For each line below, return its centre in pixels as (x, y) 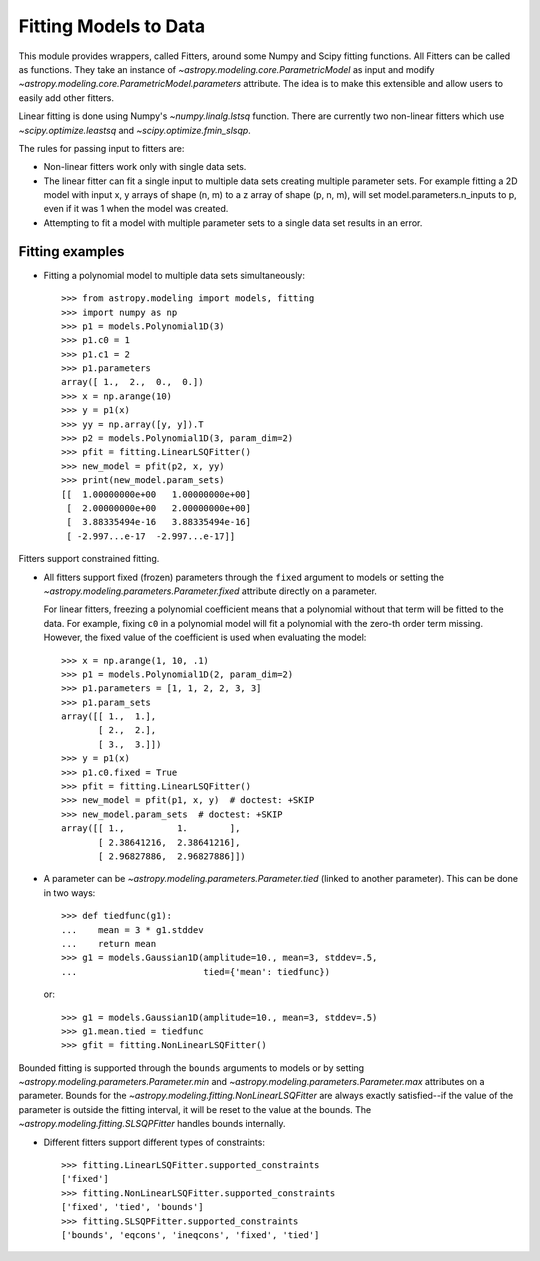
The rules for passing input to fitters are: (101, 148)
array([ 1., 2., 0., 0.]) (132, 382)
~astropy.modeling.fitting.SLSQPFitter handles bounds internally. (152, 1124)
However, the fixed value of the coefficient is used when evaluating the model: (205, 637)
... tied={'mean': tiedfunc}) (195, 971)
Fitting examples (71, 251)
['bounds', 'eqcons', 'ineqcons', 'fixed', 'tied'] (190, 1234)
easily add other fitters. (66, 97)
